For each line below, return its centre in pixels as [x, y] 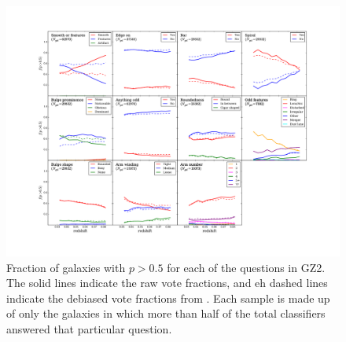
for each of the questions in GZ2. [246, 267]
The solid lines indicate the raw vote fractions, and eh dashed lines [167, 283]
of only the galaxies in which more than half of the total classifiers [166, 313]
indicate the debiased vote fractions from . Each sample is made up [168, 298]
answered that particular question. [89, 328]
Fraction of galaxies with [66, 267]
